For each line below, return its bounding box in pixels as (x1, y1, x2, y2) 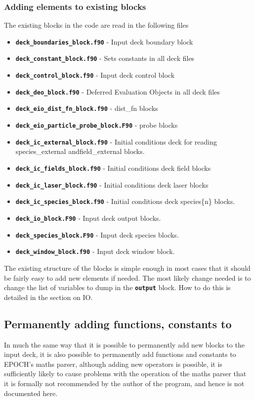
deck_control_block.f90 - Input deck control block (15, 70, 175, 80)
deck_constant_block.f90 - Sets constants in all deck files (15, 53, 195, 63)
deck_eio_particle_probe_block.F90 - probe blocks (15, 120, 178, 130)
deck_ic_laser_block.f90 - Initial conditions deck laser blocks (15, 179, 209, 190)
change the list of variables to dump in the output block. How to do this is (4, 282, 231, 293)
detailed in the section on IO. (4, 292, 93, 302)
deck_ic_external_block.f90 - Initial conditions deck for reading (15, 136, 217, 147)
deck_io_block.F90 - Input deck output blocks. (15, 212, 161, 223)
